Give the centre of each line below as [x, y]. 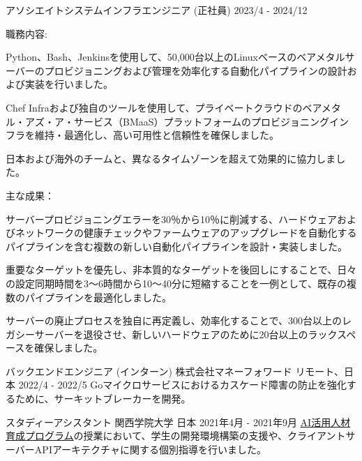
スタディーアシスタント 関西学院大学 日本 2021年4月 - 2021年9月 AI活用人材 [178, 422]
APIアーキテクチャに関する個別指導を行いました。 [150, 449]
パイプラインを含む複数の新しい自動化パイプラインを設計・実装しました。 [176, 246]
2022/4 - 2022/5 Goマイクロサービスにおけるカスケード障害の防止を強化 [183, 385]
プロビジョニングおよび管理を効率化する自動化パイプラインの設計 [196, 70]
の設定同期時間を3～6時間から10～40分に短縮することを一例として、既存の [176, 283]
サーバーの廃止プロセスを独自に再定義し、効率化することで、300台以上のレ [179, 320]
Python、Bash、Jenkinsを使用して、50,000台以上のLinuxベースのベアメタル [175, 57]
